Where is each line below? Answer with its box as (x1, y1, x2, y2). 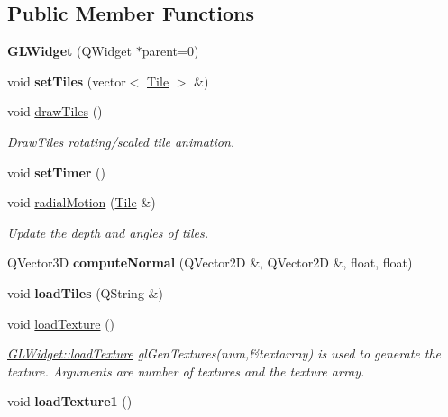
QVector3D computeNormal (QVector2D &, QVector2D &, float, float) (7, 253, 413, 272)
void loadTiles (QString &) (7, 283, 163, 302)
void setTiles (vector (7, 71, 126, 90)
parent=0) (142, 41, 199, 60)
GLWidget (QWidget (7, 41, 133, 60)
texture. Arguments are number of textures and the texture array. (7, 361, 365, 380)
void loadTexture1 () (7, 392, 133, 411)
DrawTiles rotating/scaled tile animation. (7, 131, 235, 150)
